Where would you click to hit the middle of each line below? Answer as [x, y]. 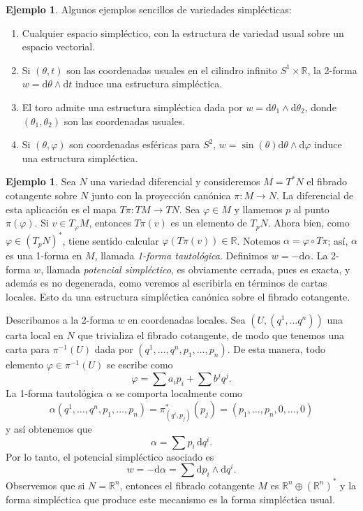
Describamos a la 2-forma [60, 320]
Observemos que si [45, 485]
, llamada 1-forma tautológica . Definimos [181, 255]
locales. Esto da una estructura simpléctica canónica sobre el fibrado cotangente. [178, 296]
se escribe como [140, 365]
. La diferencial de [315, 195]
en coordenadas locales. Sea [187, 320]
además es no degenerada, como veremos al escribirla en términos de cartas [166, 283]
